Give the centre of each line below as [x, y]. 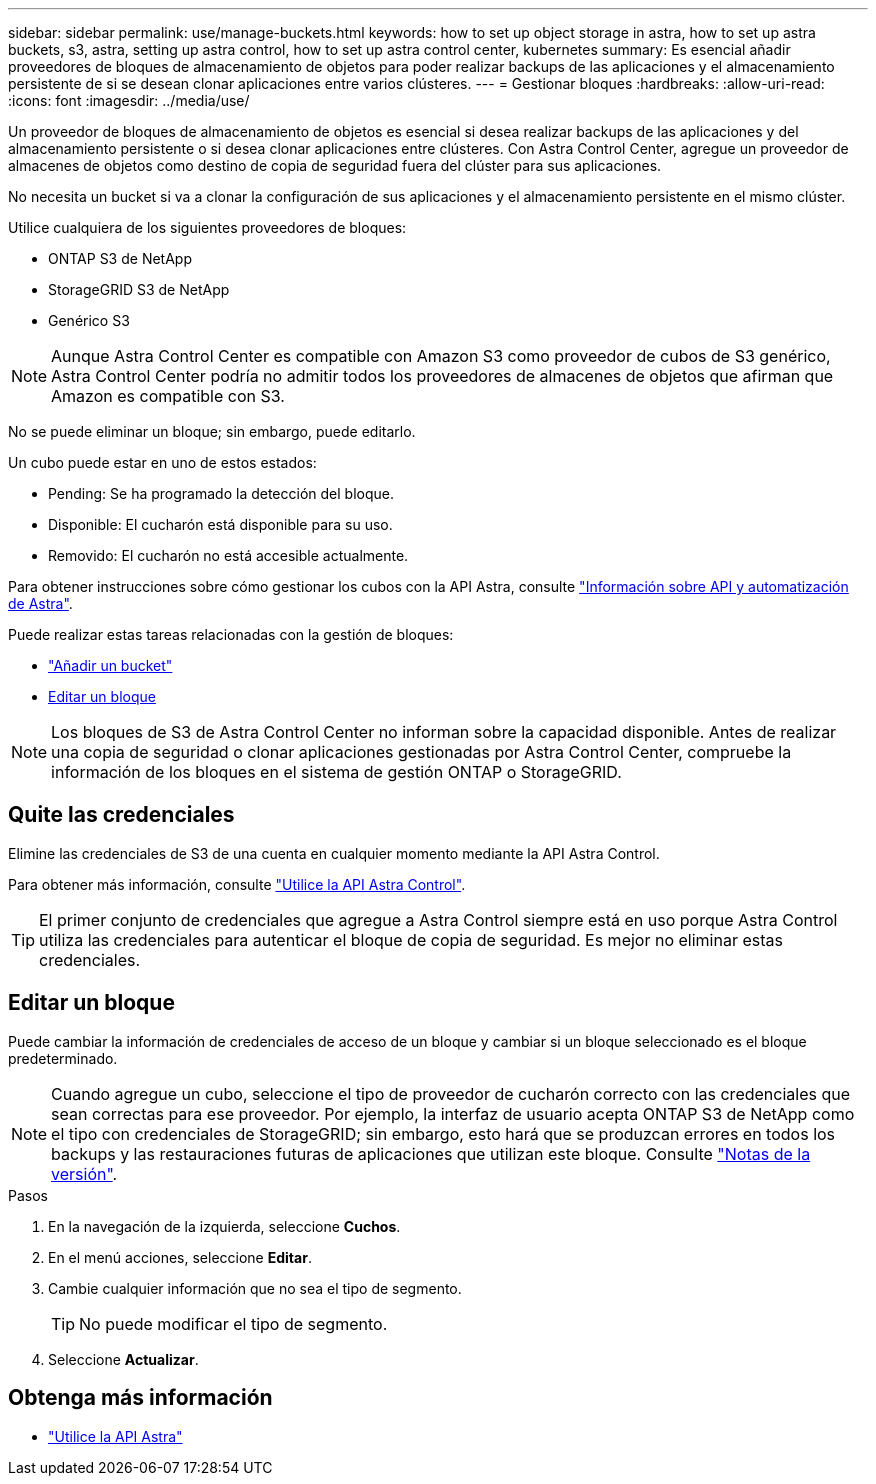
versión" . [84, 1173]
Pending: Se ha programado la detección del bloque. [221, 493]
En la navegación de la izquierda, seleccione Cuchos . [224, 1226]
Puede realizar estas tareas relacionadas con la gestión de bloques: [231, 634]
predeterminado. [63, 1058]
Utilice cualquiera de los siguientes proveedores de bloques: [207, 227]
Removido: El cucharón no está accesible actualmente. [228, 555]
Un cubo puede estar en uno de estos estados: [162, 462]
